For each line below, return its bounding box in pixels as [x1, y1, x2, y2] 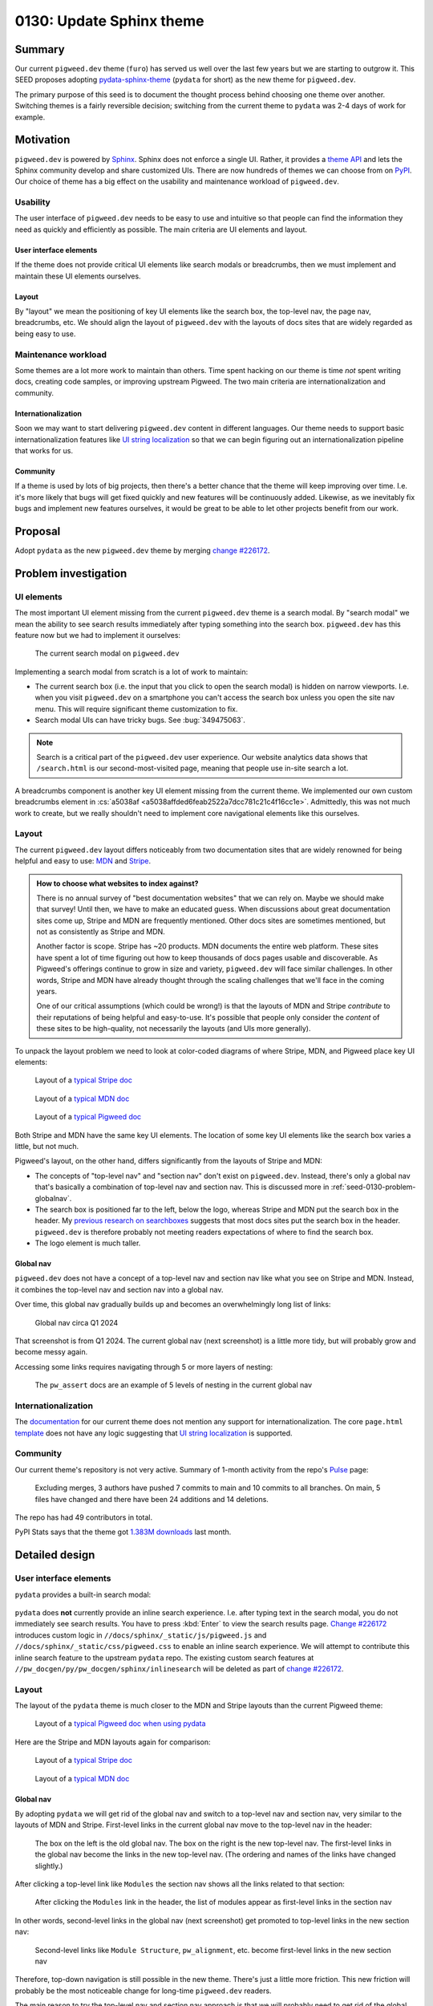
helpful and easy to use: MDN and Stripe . [14, 856, 152, 866]
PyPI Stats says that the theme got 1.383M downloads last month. [14, 1527, 232, 1537]
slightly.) [34, 1861, 63, 1870]
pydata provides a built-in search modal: [14, 1590, 152, 1599]
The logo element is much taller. [34, 1238, 141, 1248]
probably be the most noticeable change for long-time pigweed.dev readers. [14, 1986, 272, 1996]
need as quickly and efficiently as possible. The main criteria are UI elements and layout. [14, 225, 308, 234]
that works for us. [14, 445, 74, 455]
